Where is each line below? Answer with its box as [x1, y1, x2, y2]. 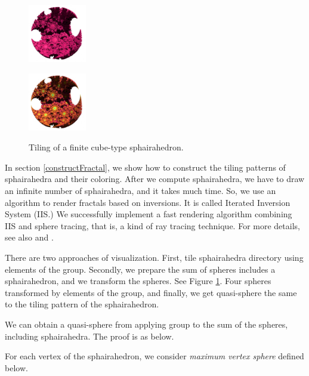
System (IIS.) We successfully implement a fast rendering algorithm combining [5, 208, 292, 220]
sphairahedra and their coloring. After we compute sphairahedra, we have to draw [5, 172, 305, 185]
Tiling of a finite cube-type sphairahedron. [29, 141, 184, 153]
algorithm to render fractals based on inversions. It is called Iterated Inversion [5, 196, 291, 208]
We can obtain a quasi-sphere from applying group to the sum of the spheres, [5, 318, 288, 330]
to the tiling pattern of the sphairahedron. [5, 298, 159, 310]
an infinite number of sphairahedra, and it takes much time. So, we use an [5, 184, 276, 196]
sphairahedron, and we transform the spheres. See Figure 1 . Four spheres [5, 275, 271, 287]
